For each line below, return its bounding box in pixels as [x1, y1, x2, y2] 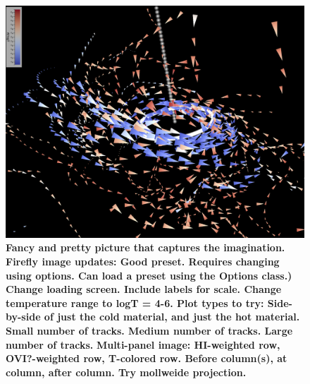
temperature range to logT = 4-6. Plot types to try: [6, 295, 264, 310]
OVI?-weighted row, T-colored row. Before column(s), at [6, 351, 287, 366]
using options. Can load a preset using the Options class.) [6, 268, 292, 282]
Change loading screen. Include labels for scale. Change [6, 282, 282, 296]
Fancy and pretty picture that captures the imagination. [6, 240, 285, 255]
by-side [6, 309, 41, 324]
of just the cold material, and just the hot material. [44, 309, 300, 324]
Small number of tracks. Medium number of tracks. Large [6, 323, 293, 337]
